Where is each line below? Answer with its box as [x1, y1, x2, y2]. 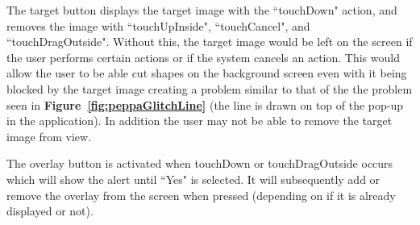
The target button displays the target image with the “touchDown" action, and [6, 2, 397, 18]
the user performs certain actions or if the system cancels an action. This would [6, 48, 400, 65]
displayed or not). [6, 202, 94, 219]
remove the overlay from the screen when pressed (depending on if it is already [6, 186, 396, 203]
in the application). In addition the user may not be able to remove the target [6, 112, 393, 129]
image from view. [6, 127, 92, 144]
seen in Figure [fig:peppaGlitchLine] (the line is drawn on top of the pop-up [6, 96, 404, 113]
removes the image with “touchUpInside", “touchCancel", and [6, 17, 310, 34]
